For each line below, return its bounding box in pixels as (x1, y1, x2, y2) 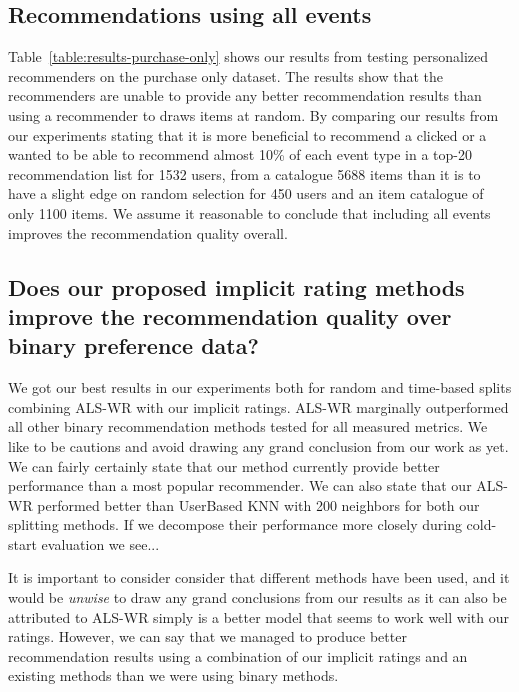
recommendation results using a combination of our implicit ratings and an (8, 645, 468, 666)
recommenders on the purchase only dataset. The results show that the (8, 65, 443, 86)
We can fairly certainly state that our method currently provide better (8, 455, 440, 476)
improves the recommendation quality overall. (8, 222, 288, 243)
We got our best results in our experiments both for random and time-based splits (8, 377, 512, 398)
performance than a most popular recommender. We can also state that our (8, 475, 472, 496)
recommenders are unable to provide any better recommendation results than (8, 85, 482, 106)
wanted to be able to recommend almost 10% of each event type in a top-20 (8, 144, 472, 165)
